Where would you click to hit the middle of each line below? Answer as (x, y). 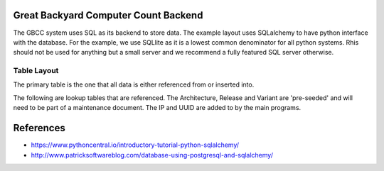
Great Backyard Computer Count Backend (108, 15)
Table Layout (36, 71)
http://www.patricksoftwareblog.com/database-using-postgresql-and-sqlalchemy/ (152, 155)
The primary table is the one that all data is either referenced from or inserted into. (134, 84)
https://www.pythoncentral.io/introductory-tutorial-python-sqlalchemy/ (135, 145)
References (39, 128)
